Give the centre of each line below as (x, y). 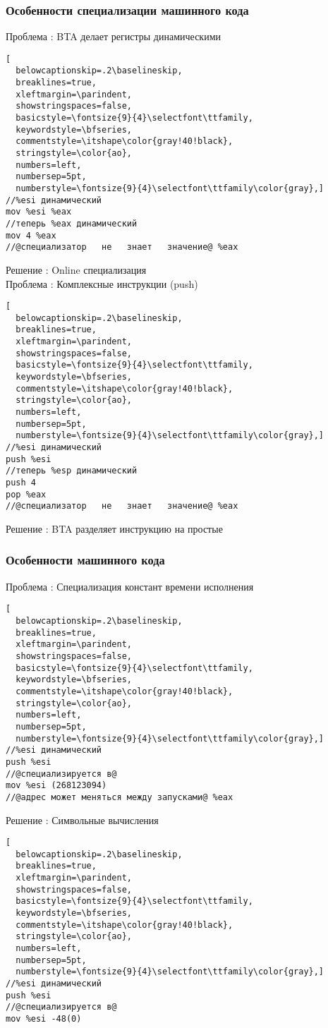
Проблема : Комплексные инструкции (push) (102, 283)
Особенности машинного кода (85, 560)
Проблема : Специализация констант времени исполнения (130, 586)
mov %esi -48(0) (44, 1018)
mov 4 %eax (31, 235)
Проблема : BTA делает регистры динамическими (113, 36)
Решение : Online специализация (76, 269)
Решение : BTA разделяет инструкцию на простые (114, 528)
